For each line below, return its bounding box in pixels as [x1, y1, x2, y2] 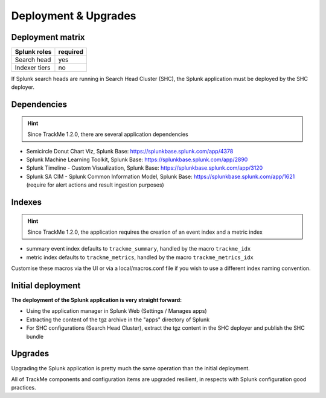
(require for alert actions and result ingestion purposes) [26, 181, 164, 188]
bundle [26, 333, 44, 340]
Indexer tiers [14, 63, 51, 72]
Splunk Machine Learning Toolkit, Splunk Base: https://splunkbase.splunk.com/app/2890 [26, 156, 248, 163]
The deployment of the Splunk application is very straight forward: [11, 297, 182, 304]
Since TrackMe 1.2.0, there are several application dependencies [27, 130, 188, 138]
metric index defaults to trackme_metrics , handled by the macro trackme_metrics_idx [26, 254, 254, 261]
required [58, 48, 84, 56]
